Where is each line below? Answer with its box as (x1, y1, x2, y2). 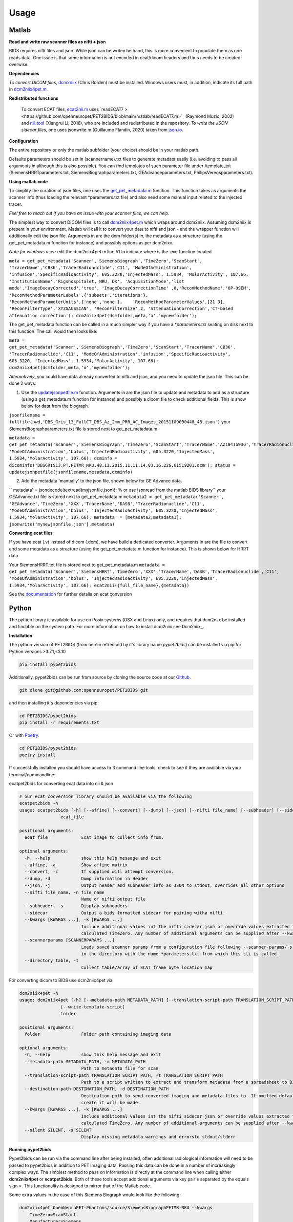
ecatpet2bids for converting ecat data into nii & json (9, 781, 113, 786)
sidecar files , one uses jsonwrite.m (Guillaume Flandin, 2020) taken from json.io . (21, 127, 183, 133)
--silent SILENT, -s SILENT (24, 1127, 92, 1133)
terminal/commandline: (9, 771, 56, 777)
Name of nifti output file (81, 896, 146, 902)
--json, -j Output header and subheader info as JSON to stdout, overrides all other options (24, 883, 285, 888)
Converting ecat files (9, 530, 53, 536)
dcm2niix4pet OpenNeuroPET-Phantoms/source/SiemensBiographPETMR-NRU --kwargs (19, 1205, 212, 1211)
